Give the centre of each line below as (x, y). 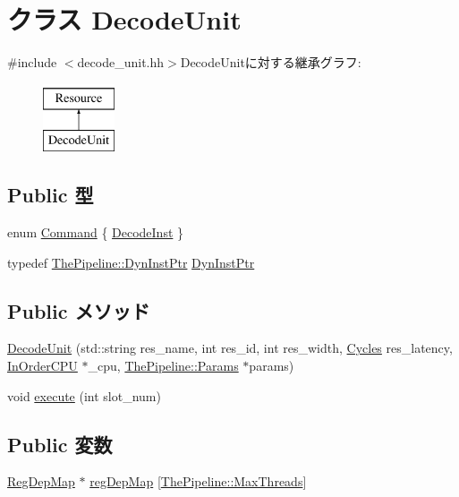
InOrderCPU (42, 366)
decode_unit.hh (121, 62)
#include (32, 62)
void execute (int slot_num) (84, 395)
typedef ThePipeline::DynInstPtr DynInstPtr (131, 262)
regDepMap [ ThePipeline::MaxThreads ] (198, 481)
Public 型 (51, 195)
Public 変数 (60, 444)
